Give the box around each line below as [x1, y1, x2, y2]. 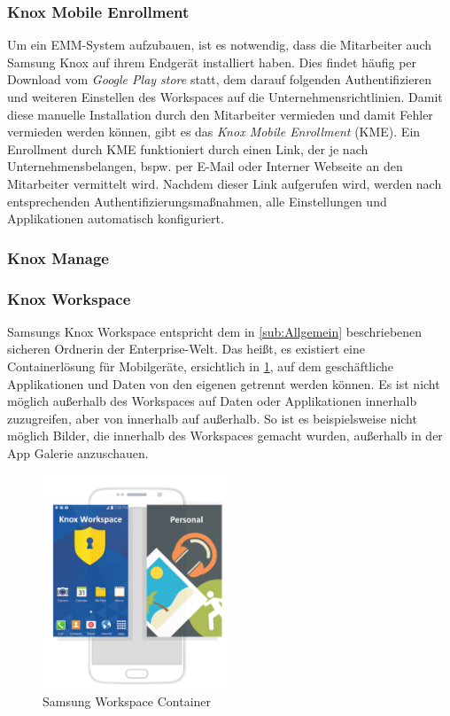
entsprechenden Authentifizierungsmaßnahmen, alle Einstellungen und [7, 191, 387, 210]
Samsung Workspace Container [43, 692, 212, 711]
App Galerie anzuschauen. [7, 443, 149, 462]
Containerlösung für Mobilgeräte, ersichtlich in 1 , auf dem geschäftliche [7, 357, 393, 375]
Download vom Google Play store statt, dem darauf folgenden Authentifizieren [7, 70, 431, 89]
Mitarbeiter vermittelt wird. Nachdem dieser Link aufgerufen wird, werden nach [7, 174, 442, 192]
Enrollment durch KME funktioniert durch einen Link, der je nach [7, 139, 369, 158]
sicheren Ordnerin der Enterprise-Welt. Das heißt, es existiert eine [7, 339, 365, 358]
